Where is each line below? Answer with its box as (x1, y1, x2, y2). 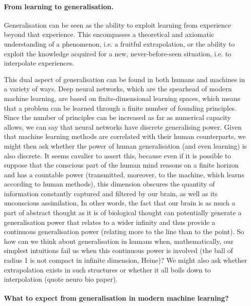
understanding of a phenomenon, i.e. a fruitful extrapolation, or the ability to (4, 38, 235, 49)
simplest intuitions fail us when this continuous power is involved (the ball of (4, 245, 233, 255)
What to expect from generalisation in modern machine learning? (4, 293, 229, 303)
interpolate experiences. (4, 58, 74, 68)
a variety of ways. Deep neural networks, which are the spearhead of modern (4, 84, 232, 94)
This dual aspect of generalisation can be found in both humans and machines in (4, 74, 245, 84)
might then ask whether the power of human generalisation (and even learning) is (4, 140, 247, 151)
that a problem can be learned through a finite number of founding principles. (4, 102, 236, 113)
